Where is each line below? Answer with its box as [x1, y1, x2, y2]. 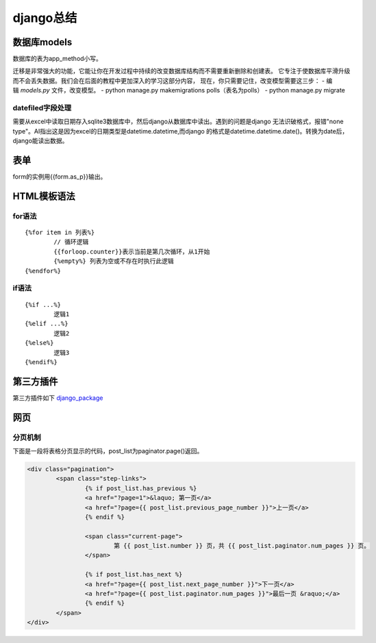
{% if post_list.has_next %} [84, 570, 183, 579]
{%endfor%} [25, 267, 62, 275]
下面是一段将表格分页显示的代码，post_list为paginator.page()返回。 [12, 446, 203, 455]
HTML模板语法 [12, 190, 75, 202]
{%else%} [25, 339, 54, 347]
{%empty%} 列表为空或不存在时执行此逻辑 [53, 257, 174, 265]
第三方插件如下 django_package [12, 394, 103, 402]
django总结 [12, 10, 77, 25]
